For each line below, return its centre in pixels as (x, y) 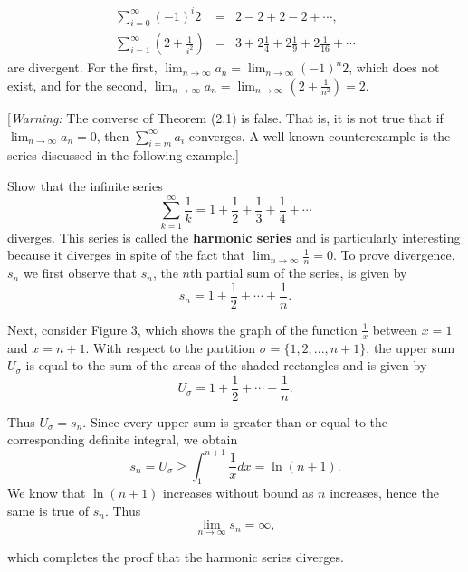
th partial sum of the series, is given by (298, 273)
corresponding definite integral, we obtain (123, 439)
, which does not (394, 67)
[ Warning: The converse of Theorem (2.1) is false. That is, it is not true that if (225, 117)
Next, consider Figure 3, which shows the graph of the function (182, 329)
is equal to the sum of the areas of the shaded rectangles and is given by (226, 365)
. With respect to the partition (171, 347)
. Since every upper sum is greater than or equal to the (235, 421)
